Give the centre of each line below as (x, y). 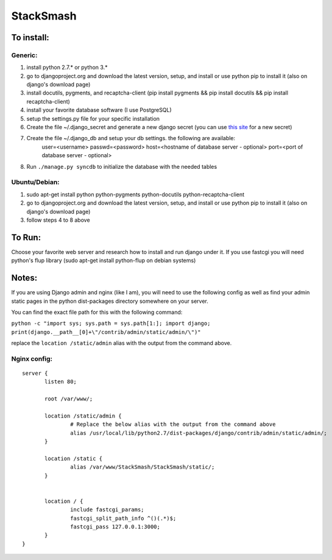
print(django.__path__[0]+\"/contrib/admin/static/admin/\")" (106, 332)
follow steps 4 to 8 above (58, 220)
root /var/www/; (69, 399)
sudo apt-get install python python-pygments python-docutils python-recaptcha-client (136, 194)
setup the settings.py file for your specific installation (93, 118)
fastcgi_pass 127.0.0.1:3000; (115, 527)
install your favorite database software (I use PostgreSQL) (99, 110)
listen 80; (61, 382)
